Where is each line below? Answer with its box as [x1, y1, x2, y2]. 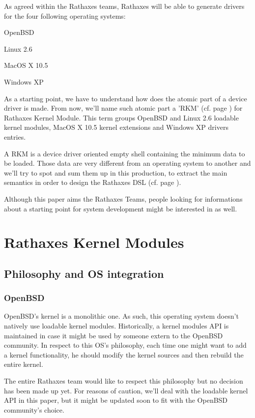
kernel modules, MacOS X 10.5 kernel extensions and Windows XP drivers [4, 122, 228, 132]
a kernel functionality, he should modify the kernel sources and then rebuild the [4, 349, 244, 359]
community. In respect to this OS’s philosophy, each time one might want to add [4, 340, 247, 350]
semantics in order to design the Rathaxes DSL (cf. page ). [4, 177, 181, 187]
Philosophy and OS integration [4, 266, 164, 281]
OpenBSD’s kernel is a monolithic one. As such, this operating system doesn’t [4, 311, 239, 321]
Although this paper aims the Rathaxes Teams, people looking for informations [4, 193, 243, 204]
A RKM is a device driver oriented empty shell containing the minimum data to [4, 148, 245, 158]
